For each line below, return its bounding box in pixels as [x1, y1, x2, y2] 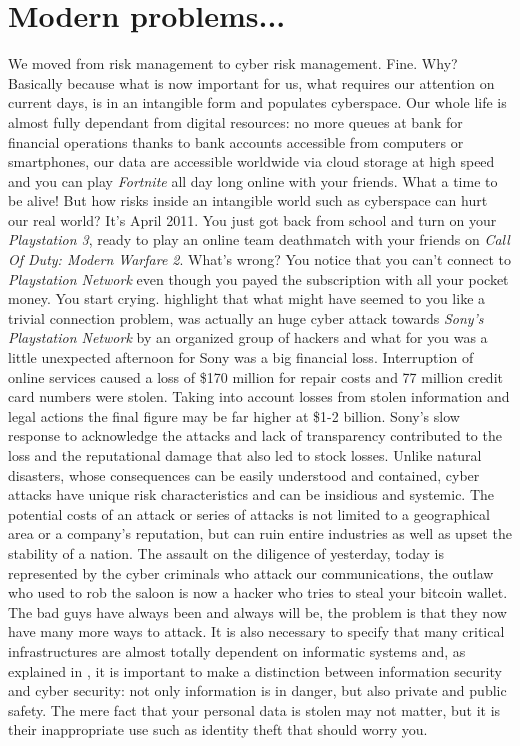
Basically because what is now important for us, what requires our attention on [8, 72, 495, 93]
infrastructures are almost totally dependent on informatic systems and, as [8, 640, 466, 661]
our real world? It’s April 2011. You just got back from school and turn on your [8, 209, 497, 230]
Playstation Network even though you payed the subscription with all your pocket [8, 268, 509, 289]
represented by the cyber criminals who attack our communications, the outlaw [8, 562, 494, 583]
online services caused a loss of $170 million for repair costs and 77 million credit [8, 366, 503, 387]
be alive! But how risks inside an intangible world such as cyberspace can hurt [8, 190, 488, 211]
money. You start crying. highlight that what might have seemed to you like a [8, 288, 486, 309]
